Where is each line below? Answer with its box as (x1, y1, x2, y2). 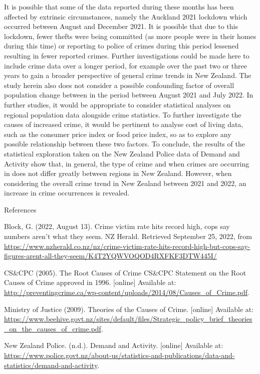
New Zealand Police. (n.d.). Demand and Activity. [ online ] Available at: (4, 340, 223, 350)
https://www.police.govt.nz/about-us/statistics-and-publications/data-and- (4, 350, 235, 360)
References (4, 204, 37, 214)
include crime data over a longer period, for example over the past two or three (4, 60, 247, 70)
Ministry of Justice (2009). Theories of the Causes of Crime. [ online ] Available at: (4, 303, 254, 314)
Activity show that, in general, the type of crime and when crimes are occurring (4, 158, 249, 168)
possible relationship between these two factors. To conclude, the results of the (4, 138, 245, 149)
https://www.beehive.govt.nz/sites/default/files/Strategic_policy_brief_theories (4, 313, 252, 324)
